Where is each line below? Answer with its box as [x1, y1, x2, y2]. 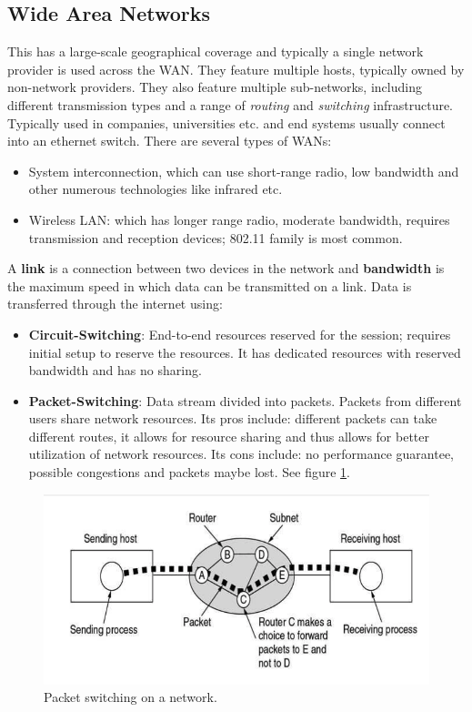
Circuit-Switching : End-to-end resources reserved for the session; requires [28, 324, 451, 343]
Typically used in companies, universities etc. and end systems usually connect [7, 113, 446, 132]
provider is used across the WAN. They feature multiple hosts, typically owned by [7, 59, 465, 78]
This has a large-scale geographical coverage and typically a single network [7, 42, 424, 61]
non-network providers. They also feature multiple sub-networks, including [7, 77, 422, 97]
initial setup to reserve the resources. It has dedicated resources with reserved [28, 342, 461, 361]
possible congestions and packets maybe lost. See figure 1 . [28, 463, 351, 482]
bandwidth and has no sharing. [28, 361, 202, 380]
